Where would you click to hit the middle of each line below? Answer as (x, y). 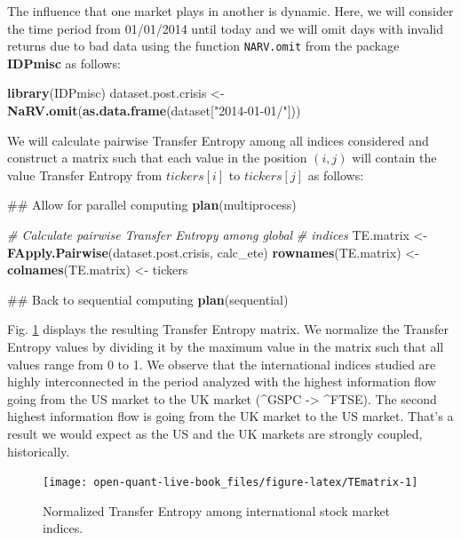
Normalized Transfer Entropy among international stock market (217, 510)
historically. (39, 451)
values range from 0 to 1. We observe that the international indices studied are (222, 364)
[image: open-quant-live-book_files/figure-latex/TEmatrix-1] (230, 483)
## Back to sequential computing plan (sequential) (148, 299)
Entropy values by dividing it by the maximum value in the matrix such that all (226, 346)
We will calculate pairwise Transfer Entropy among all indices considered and (218, 140)
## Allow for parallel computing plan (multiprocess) (152, 205)
